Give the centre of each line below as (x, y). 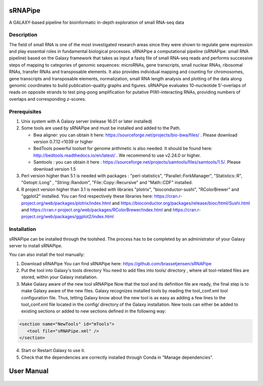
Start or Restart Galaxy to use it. (53, 350)
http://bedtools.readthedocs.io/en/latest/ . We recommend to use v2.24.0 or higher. (117, 155)
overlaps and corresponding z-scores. (47, 99)
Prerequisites (25, 111)
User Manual (29, 371)
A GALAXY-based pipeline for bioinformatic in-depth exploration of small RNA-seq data (97, 22)
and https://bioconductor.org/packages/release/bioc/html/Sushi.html (181, 203)
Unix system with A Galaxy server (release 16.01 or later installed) (87, 121)
